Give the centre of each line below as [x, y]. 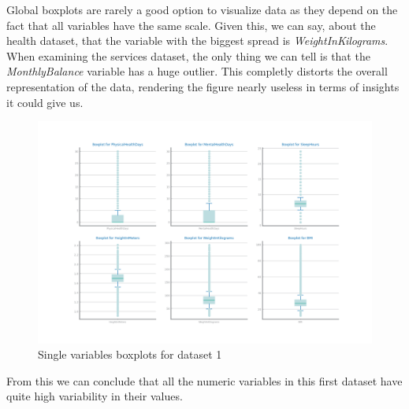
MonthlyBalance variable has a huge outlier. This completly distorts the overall [197, 71]
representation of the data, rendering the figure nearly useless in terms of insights [203, 86]
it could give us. [45, 102]
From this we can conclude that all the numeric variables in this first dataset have [204, 380]
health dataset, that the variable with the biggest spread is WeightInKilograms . [197, 41]
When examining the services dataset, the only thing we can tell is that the [188, 55]
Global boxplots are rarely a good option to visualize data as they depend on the [202, 9]
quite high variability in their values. [95, 396]
